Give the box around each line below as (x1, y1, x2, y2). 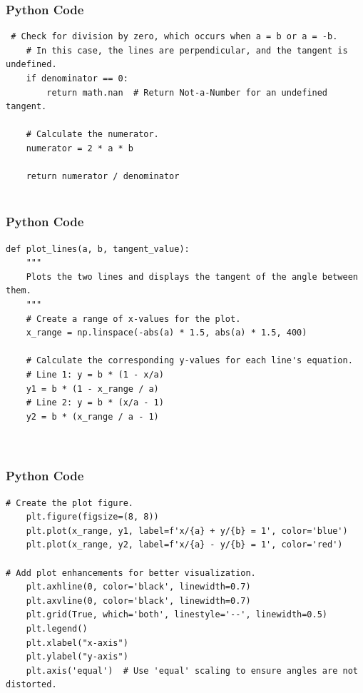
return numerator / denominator (26, 171, 180, 182)
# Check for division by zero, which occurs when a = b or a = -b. (11, 31, 338, 42)
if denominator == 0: (26, 74, 128, 84)
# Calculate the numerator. (26, 129, 159, 140)
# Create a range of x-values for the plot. (26, 313, 241, 324)
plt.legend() (26, 624, 88, 634)
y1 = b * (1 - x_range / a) (26, 383, 159, 394)
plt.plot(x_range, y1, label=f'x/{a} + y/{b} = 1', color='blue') (26, 525, 348, 536)
